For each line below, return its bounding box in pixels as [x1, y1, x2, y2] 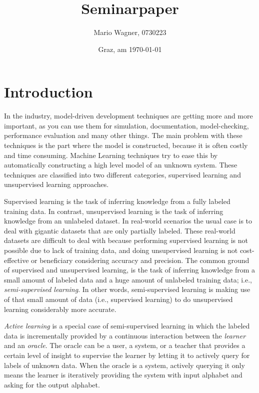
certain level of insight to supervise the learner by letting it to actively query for [4, 349, 250, 360]
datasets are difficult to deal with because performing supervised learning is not [4, 235, 248, 245]
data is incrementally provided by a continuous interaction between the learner [4, 330, 246, 340]
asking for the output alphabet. [4, 379, 100, 389]
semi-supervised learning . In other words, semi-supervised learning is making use [4, 284, 250, 294]
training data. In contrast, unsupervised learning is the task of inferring [4, 205, 223, 216]
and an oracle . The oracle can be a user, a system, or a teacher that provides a [4, 340, 245, 350]
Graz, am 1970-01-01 [98, 43, 162, 54]
